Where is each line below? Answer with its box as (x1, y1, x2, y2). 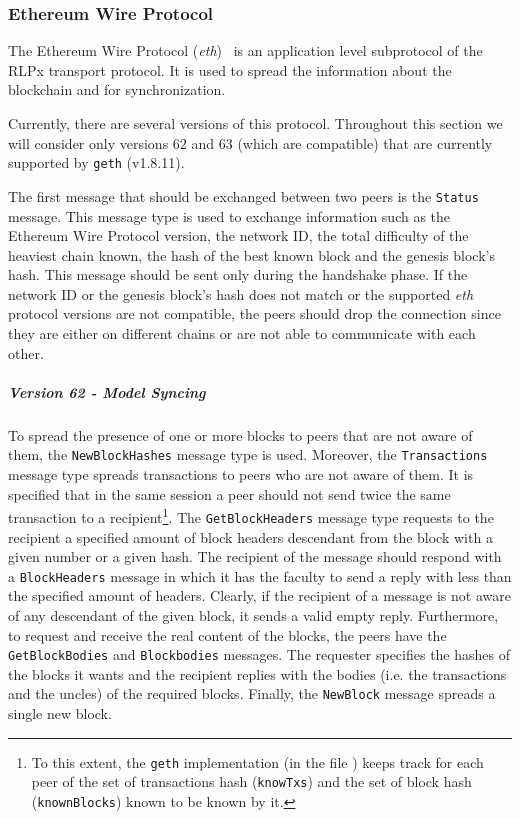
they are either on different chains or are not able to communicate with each (8, 323, 476, 344)
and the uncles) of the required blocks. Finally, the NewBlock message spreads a (8, 683, 496, 704)
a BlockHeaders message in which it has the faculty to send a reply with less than (8, 565, 512, 586)
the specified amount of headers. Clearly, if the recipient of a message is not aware (8, 585, 511, 606)
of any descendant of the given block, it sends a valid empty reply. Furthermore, (8, 605, 499, 625)
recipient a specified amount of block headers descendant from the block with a (8, 526, 493, 547)
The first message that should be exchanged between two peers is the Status (8, 185, 479, 206)
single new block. (8, 703, 112, 724)
